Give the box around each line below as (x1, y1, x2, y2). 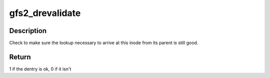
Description (9, 26, 47, 35)
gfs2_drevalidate (9, 7, 81, 18)
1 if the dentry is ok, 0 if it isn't (9, 65, 71, 72)
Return (9, 52, 31, 61)
